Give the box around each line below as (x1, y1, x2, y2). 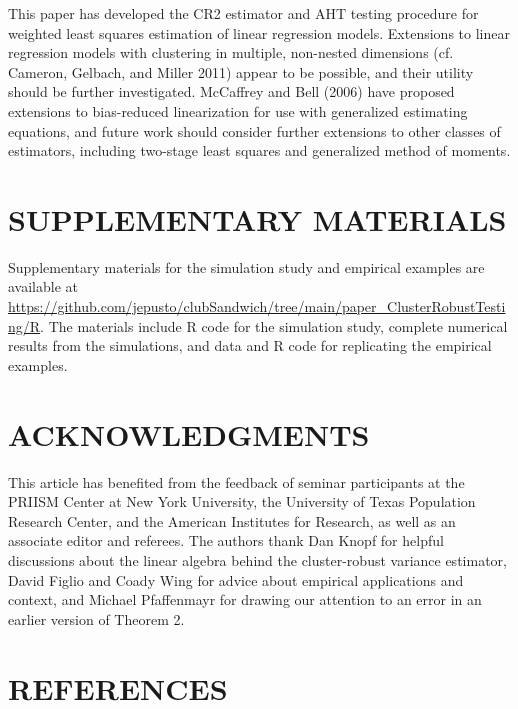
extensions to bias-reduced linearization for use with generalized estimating (8, 100, 468, 121)
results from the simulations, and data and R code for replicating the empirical (8, 335, 492, 356)
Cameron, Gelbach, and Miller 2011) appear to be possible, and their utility (8, 61, 474, 82)
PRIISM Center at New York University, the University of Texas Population (8, 491, 476, 512)
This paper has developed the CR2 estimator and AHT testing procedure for (8, 3, 479, 23)
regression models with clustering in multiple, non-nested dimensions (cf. (8, 42, 454, 63)
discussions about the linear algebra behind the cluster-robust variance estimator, (8, 549, 507, 570)
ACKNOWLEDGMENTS (8, 413, 370, 454)
